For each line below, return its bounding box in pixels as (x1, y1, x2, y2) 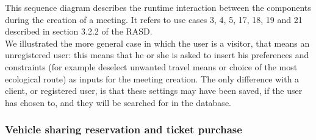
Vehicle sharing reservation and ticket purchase (5, 122, 242, 137)
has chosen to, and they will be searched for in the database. (5, 96, 231, 108)
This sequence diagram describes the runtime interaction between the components (5, 1, 311, 13)
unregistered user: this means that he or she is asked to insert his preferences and (5, 48, 309, 61)
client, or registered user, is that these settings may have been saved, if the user (5, 84, 303, 97)
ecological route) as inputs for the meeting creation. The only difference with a (5, 72, 300, 85)
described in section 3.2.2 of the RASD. (5, 25, 153, 38)
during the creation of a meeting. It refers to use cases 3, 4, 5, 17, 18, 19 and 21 (5, 13, 303, 25)
